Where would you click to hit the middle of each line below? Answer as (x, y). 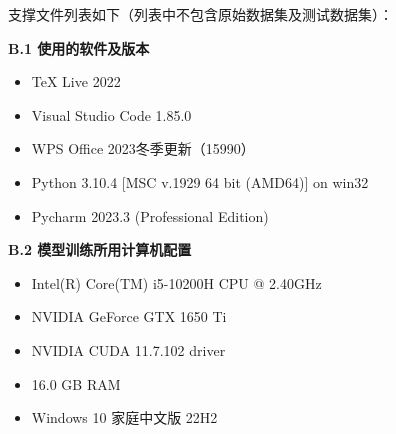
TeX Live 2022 (76, 81)
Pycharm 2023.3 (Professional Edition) (150, 215)
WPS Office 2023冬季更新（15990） (143, 148)
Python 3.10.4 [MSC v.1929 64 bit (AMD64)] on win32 (200, 181)
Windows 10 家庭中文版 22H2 (124, 417)
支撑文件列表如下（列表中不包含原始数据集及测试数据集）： (200, 14)
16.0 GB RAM (76, 383)
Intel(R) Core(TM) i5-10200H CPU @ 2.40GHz (176, 282)
